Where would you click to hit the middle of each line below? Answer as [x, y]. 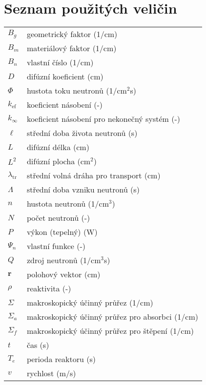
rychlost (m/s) [51, 373]
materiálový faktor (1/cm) [72, 48]
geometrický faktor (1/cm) [72, 34]
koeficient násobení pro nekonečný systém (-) [103, 119]
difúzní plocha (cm [59, 161]
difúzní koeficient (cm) [65, 77]
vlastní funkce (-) [56, 246]
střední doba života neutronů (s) [82, 133]
